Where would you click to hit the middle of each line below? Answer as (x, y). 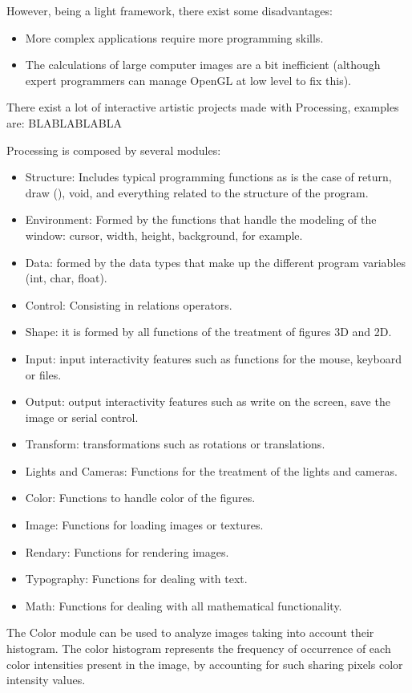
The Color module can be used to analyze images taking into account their (190, 632)
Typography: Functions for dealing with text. (136, 579)
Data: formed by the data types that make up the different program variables (216, 262)
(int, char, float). (66, 278)
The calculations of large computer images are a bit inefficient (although (203, 65)
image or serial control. (82, 417)
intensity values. (46, 680)
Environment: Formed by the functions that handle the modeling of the (201, 219)
